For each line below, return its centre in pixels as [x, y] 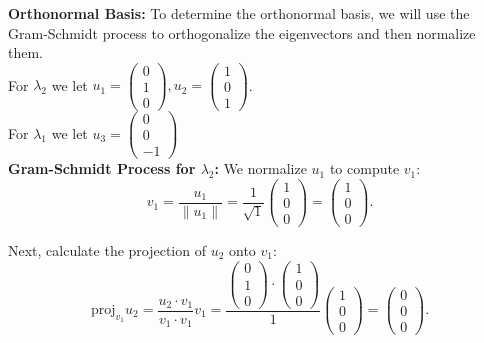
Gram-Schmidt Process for [102, 168]
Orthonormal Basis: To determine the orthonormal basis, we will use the [239, 13]
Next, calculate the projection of [107, 249]
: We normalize [260, 168]
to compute [364, 168]
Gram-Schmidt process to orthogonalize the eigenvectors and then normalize [242, 32]
